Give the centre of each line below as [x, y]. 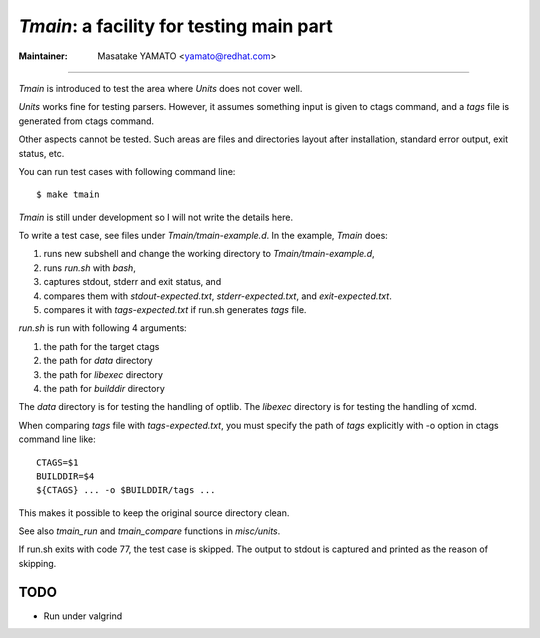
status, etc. [41, 153]
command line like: [57, 439]
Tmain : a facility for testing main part [176, 26]
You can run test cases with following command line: [127, 171]
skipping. [37, 563]
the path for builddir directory [104, 388]
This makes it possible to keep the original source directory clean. [154, 512]
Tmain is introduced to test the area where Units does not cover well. [160, 88]
